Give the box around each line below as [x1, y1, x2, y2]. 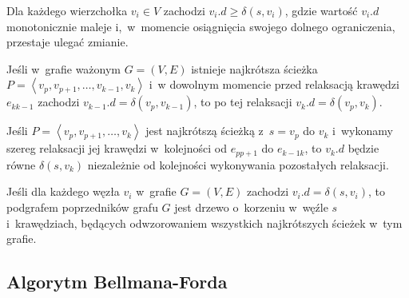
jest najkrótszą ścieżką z [145, 122, 264, 139]
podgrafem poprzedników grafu [6, 199, 158, 216]
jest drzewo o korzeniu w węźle [174, 199, 328, 216]
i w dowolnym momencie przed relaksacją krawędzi [149, 76, 399, 93]
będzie [347, 140, 379, 157]
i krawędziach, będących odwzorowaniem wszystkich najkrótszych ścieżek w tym [6, 214, 403, 231]
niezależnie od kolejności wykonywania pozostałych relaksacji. [87, 156, 389, 173]
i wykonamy [332, 122, 393, 139]
